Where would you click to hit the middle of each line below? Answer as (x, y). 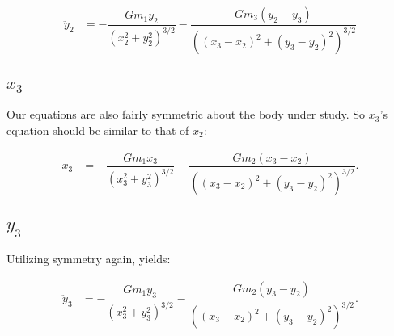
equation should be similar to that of (98, 130)
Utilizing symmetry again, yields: (89, 259)
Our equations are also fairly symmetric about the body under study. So (186, 114)
